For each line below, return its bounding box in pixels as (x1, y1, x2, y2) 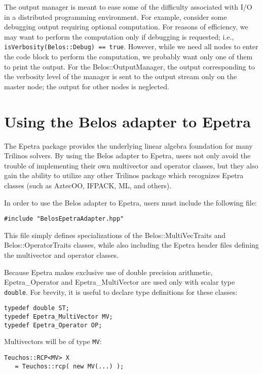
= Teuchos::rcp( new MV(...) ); (15, 362, 124, 370)
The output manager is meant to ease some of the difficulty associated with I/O (4, 2, 252, 12)
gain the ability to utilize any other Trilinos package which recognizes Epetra (4, 170, 244, 181)
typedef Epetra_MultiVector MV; (4, 313, 113, 321)
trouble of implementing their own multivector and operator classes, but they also (4, 160, 258, 171)
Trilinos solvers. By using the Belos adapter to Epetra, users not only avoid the (4, 150, 251, 161)
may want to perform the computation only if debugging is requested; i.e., (4, 31, 234, 42)
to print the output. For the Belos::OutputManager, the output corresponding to (4, 61, 255, 72)
